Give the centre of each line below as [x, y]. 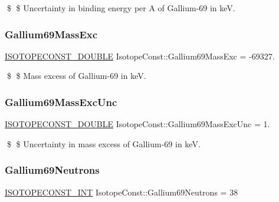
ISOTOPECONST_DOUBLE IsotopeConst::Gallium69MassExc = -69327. [140, 56]
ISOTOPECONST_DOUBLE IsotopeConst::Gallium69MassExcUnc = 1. [137, 124]
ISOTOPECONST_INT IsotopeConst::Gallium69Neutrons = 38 [122, 192]
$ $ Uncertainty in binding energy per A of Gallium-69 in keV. [121, 8]
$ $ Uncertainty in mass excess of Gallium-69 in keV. [104, 143]
